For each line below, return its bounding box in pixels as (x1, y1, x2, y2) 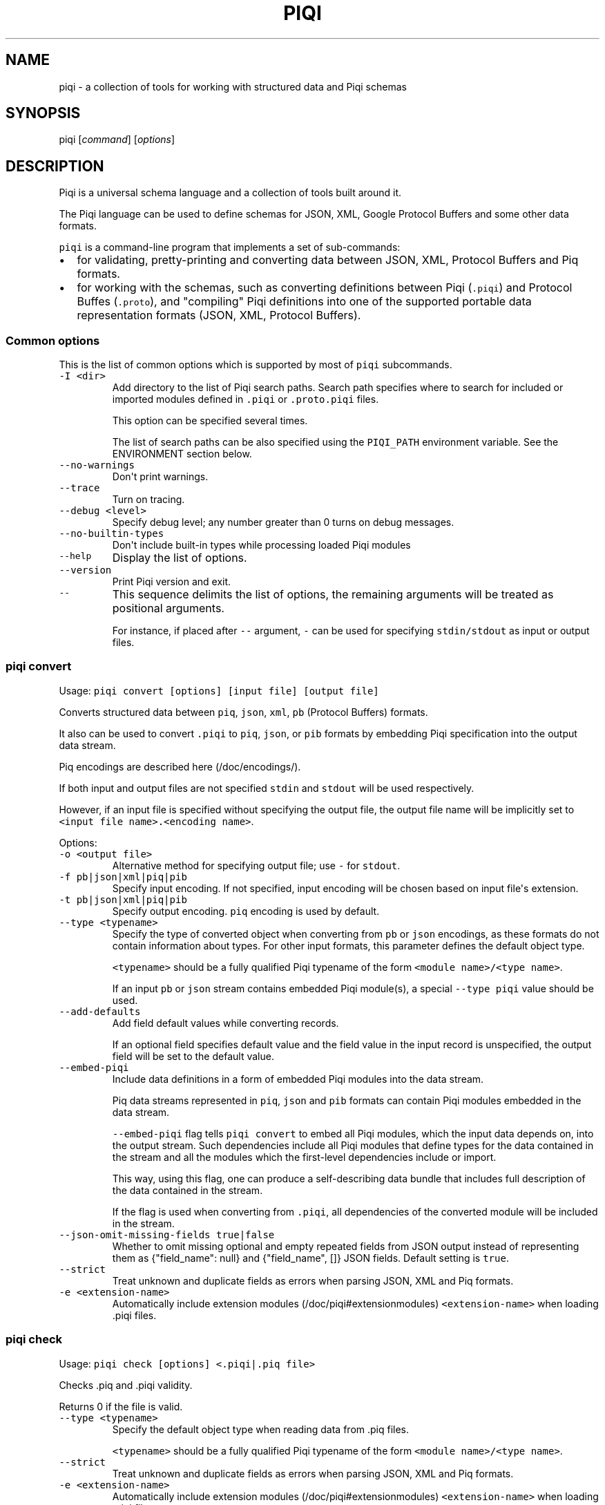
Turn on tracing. (112, 493, 185, 506)
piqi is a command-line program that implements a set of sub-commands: (59, 241, 401, 254)
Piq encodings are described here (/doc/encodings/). (59, 760, 301, 773)
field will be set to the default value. (112, 1050, 274, 1062)
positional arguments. (112, 601, 224, 616)
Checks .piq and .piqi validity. (59, 1379, 193, 1391)
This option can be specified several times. (112, 415, 308, 427)
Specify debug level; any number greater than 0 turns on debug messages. (112, 516, 454, 529)
